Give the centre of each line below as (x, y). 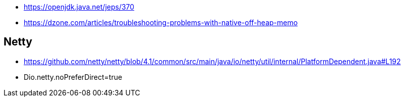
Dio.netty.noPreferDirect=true (73, 77)
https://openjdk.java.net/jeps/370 (79, 7)
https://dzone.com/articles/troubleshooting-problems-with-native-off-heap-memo (161, 22)
